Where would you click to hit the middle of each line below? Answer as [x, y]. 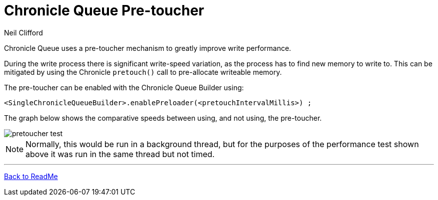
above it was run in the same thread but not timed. [120, 154]
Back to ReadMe [31, 176]
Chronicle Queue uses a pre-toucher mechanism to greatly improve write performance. [148, 48]
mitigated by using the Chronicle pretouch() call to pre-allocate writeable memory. [143, 72]
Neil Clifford [23, 32]
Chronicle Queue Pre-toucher [104, 10]
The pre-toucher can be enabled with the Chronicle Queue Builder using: [124, 87]
